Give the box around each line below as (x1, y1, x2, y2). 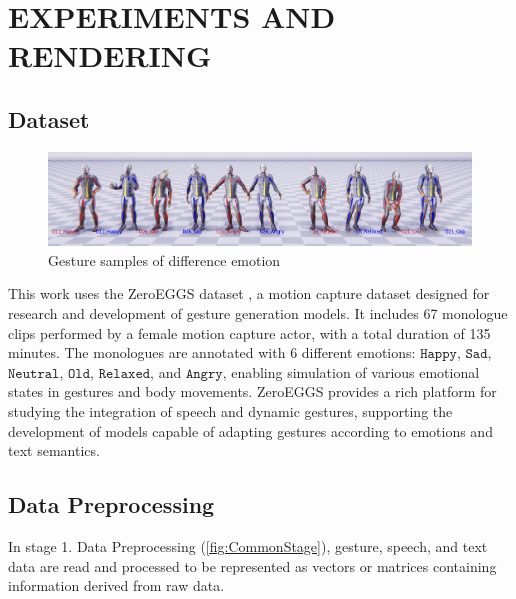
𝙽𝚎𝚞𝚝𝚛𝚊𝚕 (8, 366, 60, 381)
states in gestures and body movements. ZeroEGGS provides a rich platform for (8, 381, 497, 402)
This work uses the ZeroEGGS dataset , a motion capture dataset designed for (8, 283, 490, 304)
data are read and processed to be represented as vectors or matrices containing (8, 555, 497, 576)
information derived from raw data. (8, 575, 225, 596)
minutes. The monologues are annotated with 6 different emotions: (8, 342, 416, 363)
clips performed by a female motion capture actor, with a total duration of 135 (8, 322, 491, 343)
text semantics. (8, 440, 100, 461)
